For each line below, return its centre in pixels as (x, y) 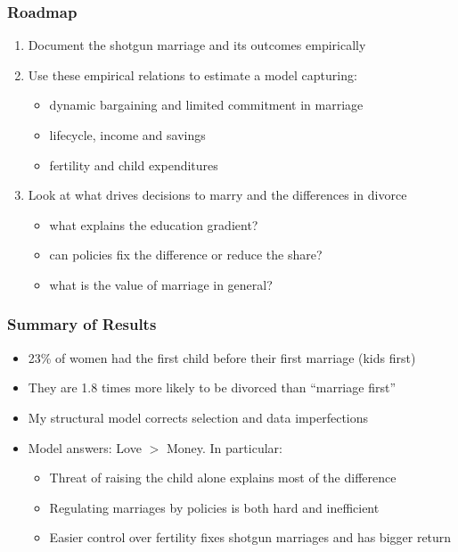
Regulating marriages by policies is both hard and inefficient (214, 507)
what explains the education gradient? (154, 224)
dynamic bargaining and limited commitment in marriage (206, 105)
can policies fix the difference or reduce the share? (186, 255)
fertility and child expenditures (134, 165)
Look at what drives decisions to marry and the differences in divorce (217, 195)
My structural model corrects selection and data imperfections (198, 417)
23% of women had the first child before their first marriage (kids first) (222, 357)
